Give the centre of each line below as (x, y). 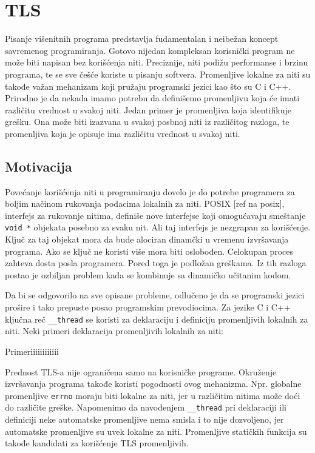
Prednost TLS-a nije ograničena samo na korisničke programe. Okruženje (141, 371)
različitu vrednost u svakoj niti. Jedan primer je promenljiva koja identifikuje (148, 109)
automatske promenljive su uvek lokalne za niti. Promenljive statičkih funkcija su (156, 431)
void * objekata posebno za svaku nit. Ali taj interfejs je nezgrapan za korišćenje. (158, 227)
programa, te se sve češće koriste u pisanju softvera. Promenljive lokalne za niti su (158, 74)
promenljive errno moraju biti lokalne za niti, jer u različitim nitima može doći (153, 395)
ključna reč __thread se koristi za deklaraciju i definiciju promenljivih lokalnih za (157, 319)
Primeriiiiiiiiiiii (32, 351)
